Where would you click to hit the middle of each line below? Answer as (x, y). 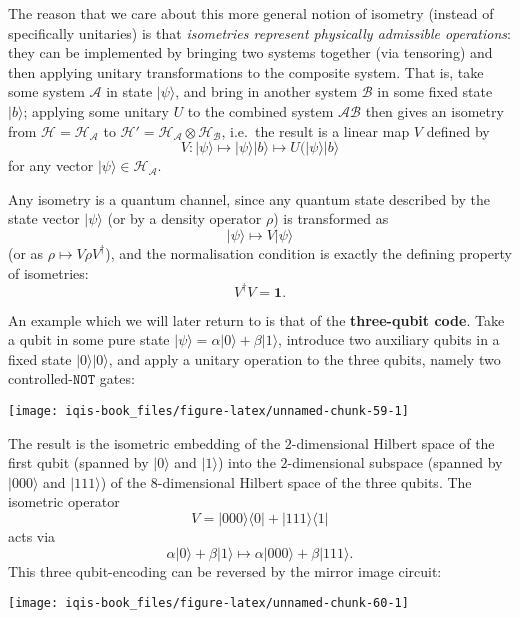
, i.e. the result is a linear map (315, 130)
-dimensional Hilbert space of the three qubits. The (314, 481)
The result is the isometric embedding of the (144, 442)
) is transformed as (331, 218)
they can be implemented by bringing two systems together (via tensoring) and (250, 52)
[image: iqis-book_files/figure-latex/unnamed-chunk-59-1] (208, 411)
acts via (32, 536)
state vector (44, 218)
